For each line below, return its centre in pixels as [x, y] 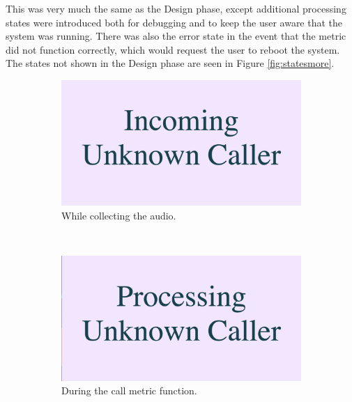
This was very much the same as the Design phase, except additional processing [176, 8]
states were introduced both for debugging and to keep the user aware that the [174, 22]
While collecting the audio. [119, 215]
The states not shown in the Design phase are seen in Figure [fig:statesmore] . [170, 63]
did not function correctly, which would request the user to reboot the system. [173, 49]
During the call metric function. [129, 391]
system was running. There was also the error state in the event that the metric [176, 36]
